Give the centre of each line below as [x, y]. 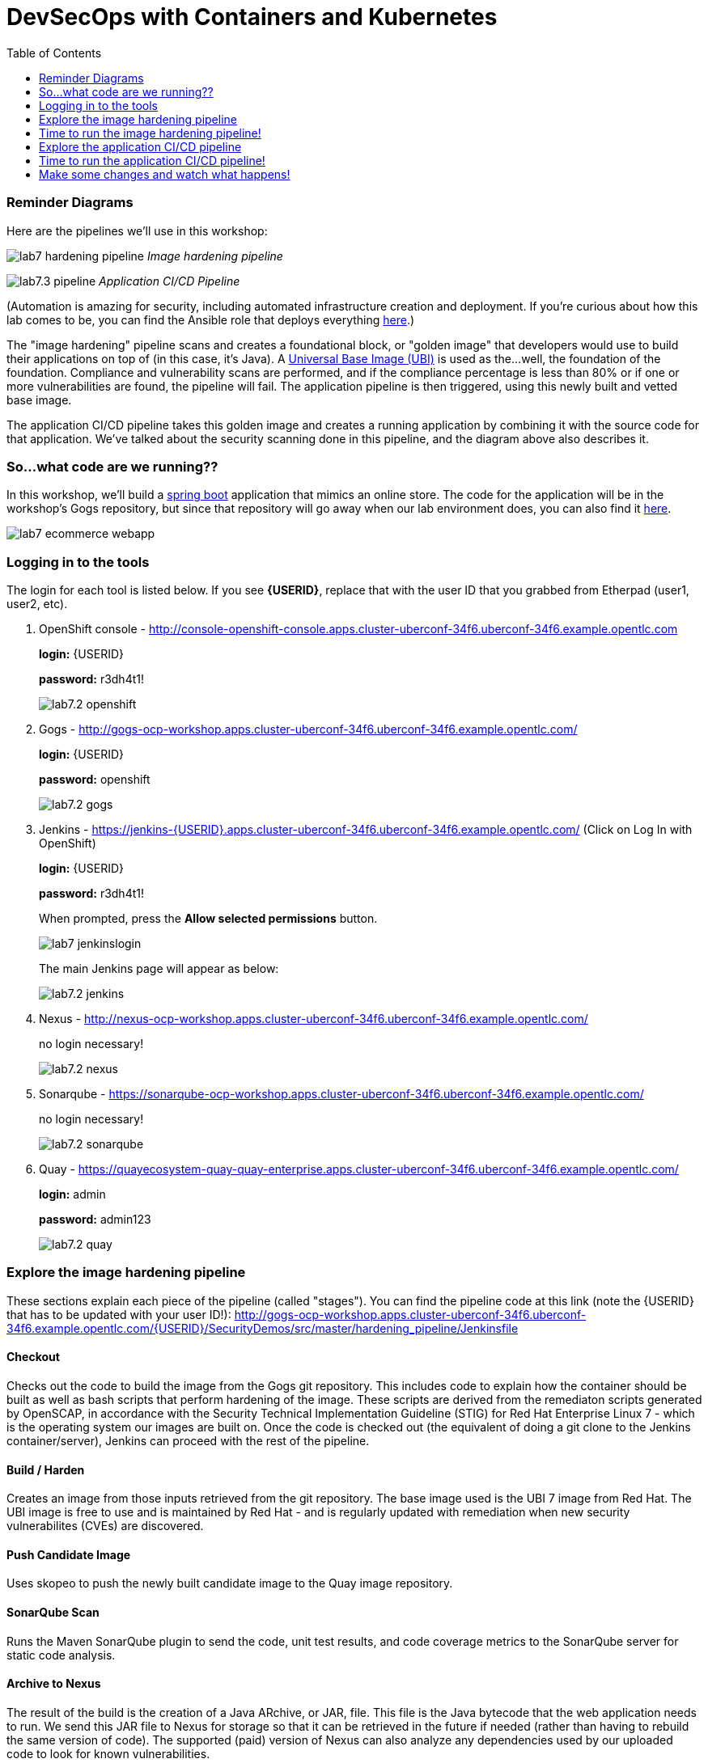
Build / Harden [46, 1469]
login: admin [72, 1194]
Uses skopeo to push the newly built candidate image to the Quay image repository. [230, 1583]
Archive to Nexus [54, 1684]
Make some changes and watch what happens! [165, 174]
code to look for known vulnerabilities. [108, 1753]
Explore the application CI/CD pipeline [140, 146]
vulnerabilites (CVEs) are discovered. [105, 1526]
